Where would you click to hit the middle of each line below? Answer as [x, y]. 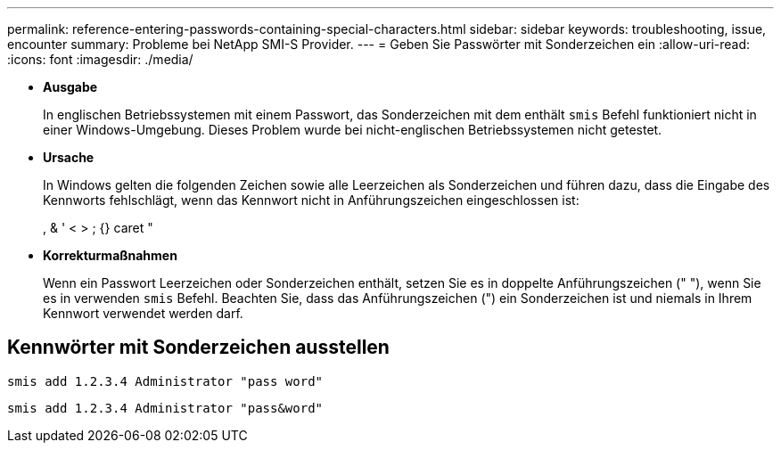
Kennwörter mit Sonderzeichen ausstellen [198, 348]
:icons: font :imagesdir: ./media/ [100, 59]
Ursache [69, 157]
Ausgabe [70, 87]
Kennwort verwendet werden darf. [143, 313]
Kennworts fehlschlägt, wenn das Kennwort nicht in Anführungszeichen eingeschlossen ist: [311, 200]
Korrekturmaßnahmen [110, 255]
